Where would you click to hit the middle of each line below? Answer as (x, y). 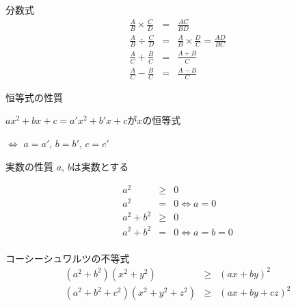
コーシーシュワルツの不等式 (68, 258)
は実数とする (100, 166)
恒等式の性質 (34, 97)
